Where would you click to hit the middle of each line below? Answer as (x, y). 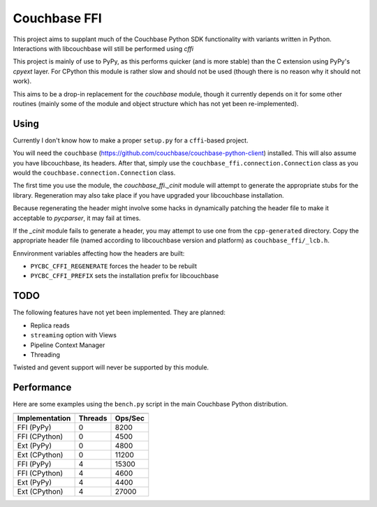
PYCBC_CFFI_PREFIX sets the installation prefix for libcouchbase (125, 276)
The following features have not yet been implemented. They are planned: (119, 313)
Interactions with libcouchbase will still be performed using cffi (103, 48)
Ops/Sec (130, 418)
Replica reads (50, 325)
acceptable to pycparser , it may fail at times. (77, 218)
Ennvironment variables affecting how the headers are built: (99, 253)
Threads (93, 418)
